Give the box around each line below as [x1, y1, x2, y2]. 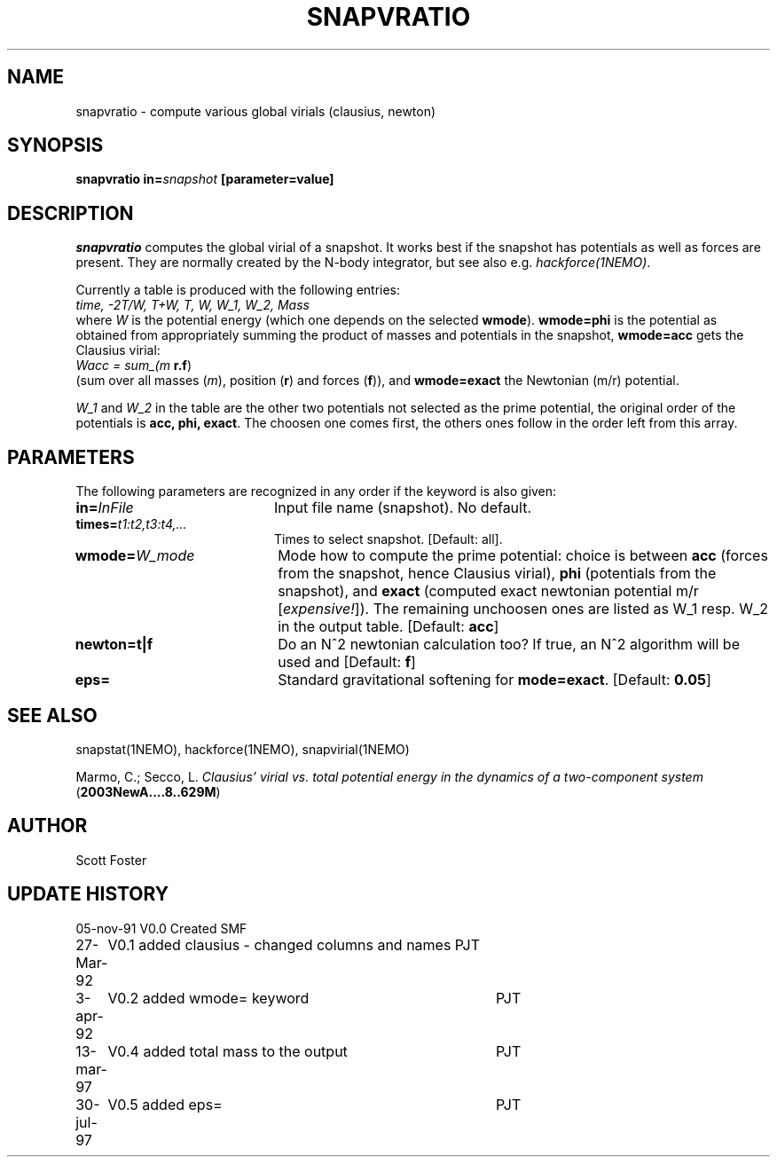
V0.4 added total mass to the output [107, 1042, 348, 1060]
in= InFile [75, 499, 134, 517]
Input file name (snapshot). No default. [273, 499, 532, 517]
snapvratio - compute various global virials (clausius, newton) [75, 103, 436, 119]
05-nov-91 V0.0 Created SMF [75, 920, 247, 936]
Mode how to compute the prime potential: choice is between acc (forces [278, 547, 768, 565]
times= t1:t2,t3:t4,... [75, 516, 187, 532]
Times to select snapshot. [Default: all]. [274, 531, 503, 547]
